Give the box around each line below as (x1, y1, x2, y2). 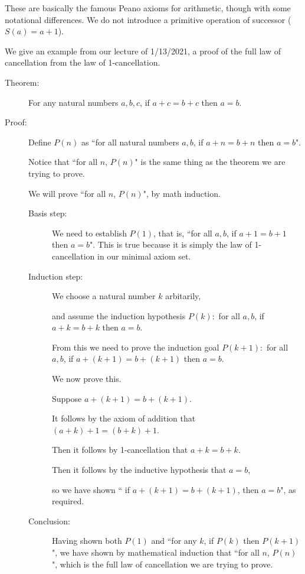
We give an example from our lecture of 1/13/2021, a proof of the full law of (5, 44, 281, 57)
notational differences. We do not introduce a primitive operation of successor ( (5, 13, 291, 25)
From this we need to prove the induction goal (52, 340, 219, 353)
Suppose (52, 392, 82, 404)
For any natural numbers (28, 96, 119, 108)
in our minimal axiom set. (97, 249, 191, 262)
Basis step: (28, 207, 67, 219)
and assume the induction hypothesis (52, 309, 186, 322)
